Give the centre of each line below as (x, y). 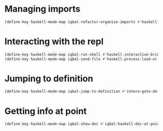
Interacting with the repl (54, 41)
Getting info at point (46, 111)
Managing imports (43, 9)
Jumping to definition (49, 78)
